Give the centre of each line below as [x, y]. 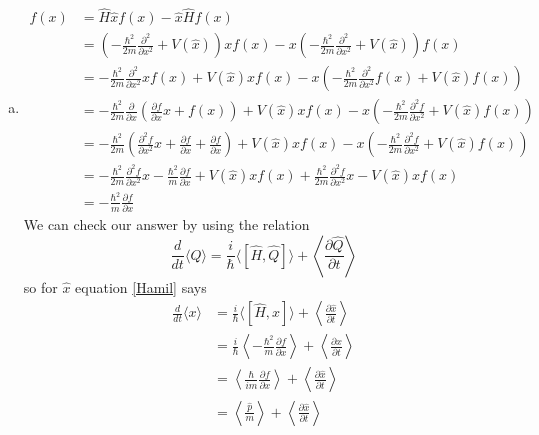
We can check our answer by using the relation [166, 224]
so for [40, 286]
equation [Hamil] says [141, 286]
